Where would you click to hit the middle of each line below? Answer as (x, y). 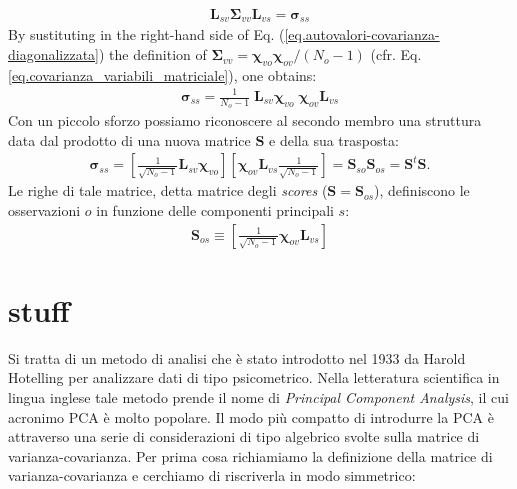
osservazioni (44, 210)
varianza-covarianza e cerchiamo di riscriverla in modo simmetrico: (212, 475)
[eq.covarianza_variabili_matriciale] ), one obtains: (162, 74)
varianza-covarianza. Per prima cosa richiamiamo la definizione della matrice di (250, 455)
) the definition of (153, 54)
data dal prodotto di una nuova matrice (129, 139)
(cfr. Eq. (396, 54)
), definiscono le (422, 190)
